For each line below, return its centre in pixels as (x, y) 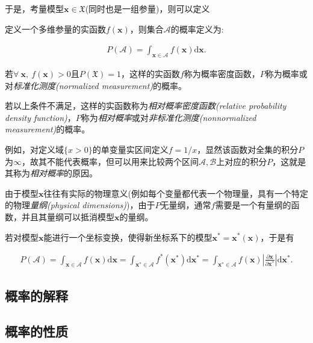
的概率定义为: (197, 29)
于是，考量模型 (34, 8)
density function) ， (40, 117)
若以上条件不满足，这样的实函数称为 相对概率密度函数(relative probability (146, 106)
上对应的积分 (242, 161)
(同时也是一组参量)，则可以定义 (147, 8)
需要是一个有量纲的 (253, 205)
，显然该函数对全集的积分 (248, 149)
